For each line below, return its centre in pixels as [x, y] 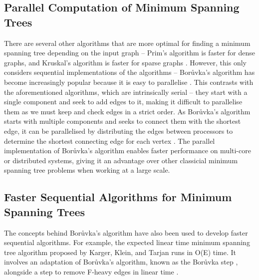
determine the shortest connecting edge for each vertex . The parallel [110, 140]
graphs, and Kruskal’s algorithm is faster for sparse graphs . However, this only [125, 62]
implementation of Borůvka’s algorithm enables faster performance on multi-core [128, 150]
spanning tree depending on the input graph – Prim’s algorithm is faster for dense [129, 53]
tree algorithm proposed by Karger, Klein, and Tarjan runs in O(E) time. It [120, 252]
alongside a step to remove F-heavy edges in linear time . [91, 271]
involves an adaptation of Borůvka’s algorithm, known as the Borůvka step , [121, 262]
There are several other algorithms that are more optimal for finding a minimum [127, 43]
